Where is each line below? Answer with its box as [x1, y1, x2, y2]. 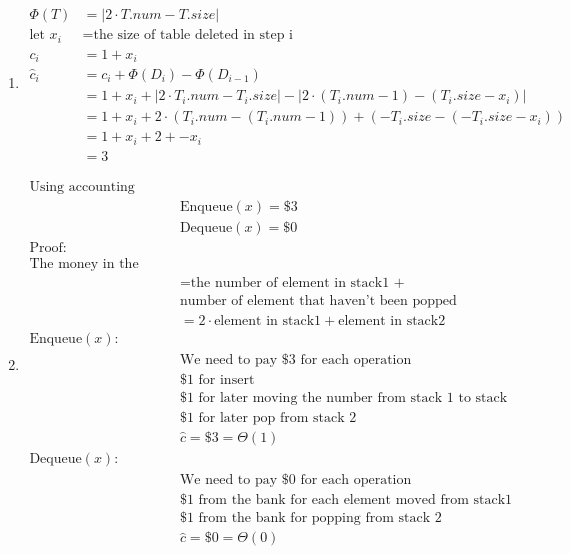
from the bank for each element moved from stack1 [198, 493, 513, 508]
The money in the [29, 256, 139, 271]
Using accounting [29, 179, 135, 194]
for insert [198, 372, 255, 387]
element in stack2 [338, 313, 446, 328]
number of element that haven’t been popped [179, 293, 457, 308]
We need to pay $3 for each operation [179, 352, 412, 367]
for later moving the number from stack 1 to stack [198, 390, 508, 405]
